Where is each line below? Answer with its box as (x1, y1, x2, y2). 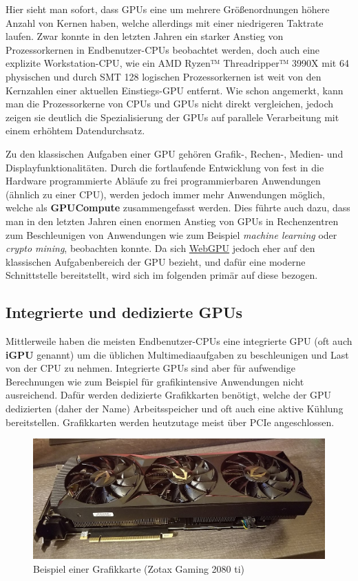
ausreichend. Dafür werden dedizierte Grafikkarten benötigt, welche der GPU (6, 388, 332, 402)
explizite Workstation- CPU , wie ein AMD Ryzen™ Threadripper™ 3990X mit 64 (6, 56, 349, 70)
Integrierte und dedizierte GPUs (6, 302, 243, 323)
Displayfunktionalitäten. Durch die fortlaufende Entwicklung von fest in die (6, 160, 324, 174)
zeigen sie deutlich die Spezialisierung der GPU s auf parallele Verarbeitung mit (6, 109, 339, 124)
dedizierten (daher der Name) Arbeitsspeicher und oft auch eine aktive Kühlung (6, 401, 344, 416)
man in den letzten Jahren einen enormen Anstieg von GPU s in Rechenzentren (6, 213, 339, 228)
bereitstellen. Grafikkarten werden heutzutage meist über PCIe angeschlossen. (6, 414, 335, 429)
